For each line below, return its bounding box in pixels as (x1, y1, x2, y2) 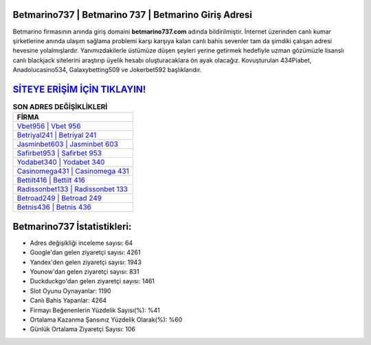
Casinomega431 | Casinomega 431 (16, 167, 130, 176)
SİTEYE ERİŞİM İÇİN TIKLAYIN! (12, 83, 146, 95)
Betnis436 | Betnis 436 (16, 202, 92, 212)
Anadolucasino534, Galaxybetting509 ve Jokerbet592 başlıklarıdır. (12, 66, 202, 74)
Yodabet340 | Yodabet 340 (16, 158, 105, 167)
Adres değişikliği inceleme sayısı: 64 (30, 239, 133, 247)
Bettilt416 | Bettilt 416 (16, 176, 86, 185)
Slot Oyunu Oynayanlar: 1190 (30, 287, 111, 295)
